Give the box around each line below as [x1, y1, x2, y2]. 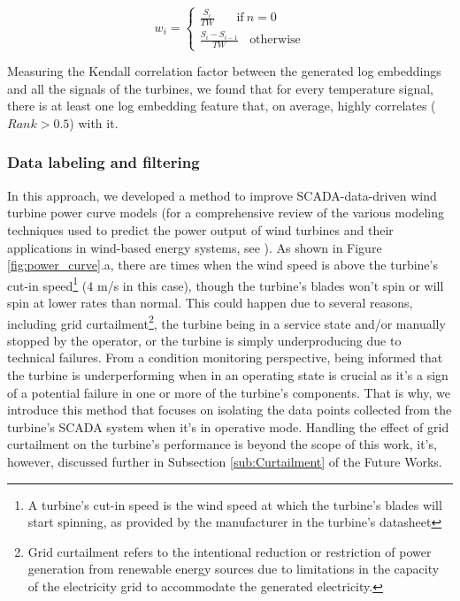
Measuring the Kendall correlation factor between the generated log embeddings [7, 62, 441, 80]
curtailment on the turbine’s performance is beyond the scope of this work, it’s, [7, 435, 437, 453]
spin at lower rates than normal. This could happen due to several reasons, [7, 293, 413, 311]
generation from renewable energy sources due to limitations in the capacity [27, 559, 440, 578]
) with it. [69, 113, 119, 132]
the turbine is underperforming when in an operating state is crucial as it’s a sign [7, 365, 448, 384]
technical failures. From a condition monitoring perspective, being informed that [7, 348, 443, 367]
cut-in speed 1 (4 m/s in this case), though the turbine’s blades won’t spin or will [7, 273, 444, 294]
